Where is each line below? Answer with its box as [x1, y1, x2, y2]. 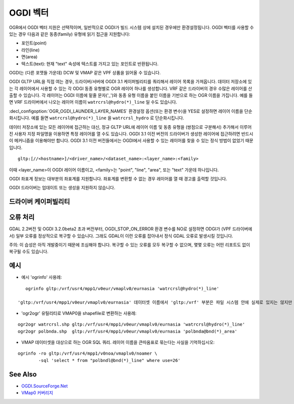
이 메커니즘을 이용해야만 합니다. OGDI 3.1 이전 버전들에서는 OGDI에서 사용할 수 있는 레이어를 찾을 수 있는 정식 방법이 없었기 [9, 137, 245, 144]
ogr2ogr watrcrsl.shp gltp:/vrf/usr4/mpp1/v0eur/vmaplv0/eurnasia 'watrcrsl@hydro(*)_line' [18, 322, 245, 327]
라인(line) [21, 47, 40, 53]
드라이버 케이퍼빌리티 [9, 198, 71, 206]
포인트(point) [21, 40, 47, 46]
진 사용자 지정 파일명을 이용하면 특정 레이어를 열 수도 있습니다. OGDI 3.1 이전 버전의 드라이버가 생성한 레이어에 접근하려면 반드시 [9, 131, 253, 137]
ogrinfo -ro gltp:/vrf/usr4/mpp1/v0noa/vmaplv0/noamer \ [18, 351, 158, 357]
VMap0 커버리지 [21, 390, 53, 396]
